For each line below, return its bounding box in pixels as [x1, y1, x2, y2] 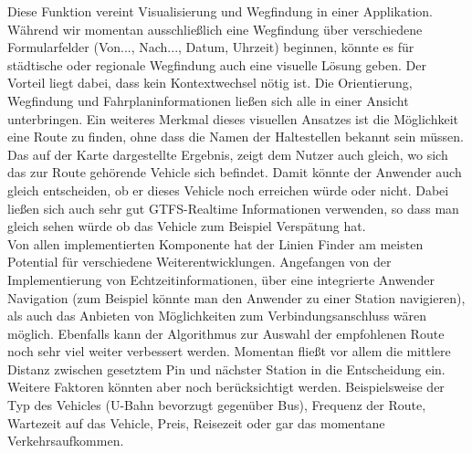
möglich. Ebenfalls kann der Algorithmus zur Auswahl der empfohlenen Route [7, 323, 445, 342]
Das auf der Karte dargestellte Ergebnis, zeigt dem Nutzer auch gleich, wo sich [7, 144, 448, 163]
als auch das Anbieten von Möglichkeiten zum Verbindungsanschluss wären [7, 306, 427, 325]
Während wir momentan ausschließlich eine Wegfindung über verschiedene [7, 19, 423, 38]
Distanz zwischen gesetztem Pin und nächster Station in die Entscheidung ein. [7, 359, 446, 378]
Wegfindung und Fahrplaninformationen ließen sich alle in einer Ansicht [7, 90, 409, 110]
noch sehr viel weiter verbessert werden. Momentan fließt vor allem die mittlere [7, 342, 451, 361]
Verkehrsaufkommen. [7, 431, 124, 450]
